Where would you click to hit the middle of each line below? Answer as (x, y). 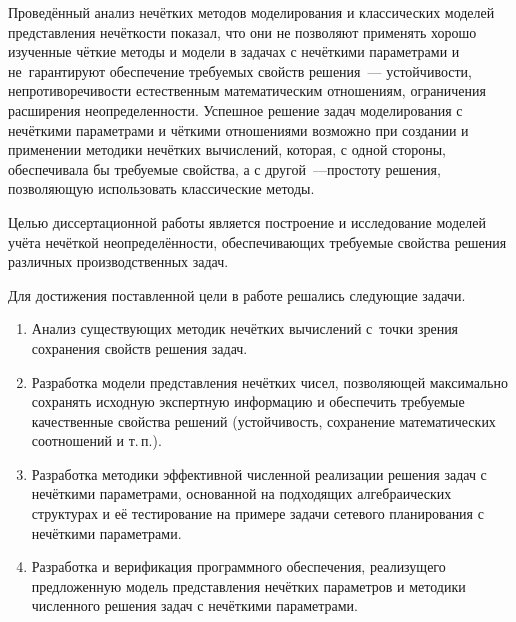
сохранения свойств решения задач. (139, 347)
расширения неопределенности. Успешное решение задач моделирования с (235, 109)
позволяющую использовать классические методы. (161, 188)
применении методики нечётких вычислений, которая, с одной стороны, (227, 149)
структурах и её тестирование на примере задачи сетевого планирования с (257, 513)
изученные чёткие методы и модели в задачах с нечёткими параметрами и (234, 51)
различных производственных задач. (118, 261)
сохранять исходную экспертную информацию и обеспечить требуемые (248, 401)
